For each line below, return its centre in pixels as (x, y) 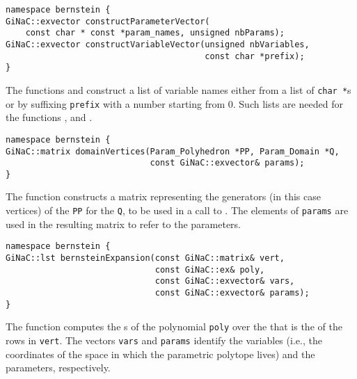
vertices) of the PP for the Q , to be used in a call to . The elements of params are (177, 210)
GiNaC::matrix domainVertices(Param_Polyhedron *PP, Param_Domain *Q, (173, 151)
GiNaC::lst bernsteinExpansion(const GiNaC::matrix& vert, (145, 258)
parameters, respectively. (58, 368)
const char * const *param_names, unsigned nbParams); (155, 33)
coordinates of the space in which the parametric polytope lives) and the (160, 354)
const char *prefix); (255, 56)
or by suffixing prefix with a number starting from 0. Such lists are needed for (174, 103)
